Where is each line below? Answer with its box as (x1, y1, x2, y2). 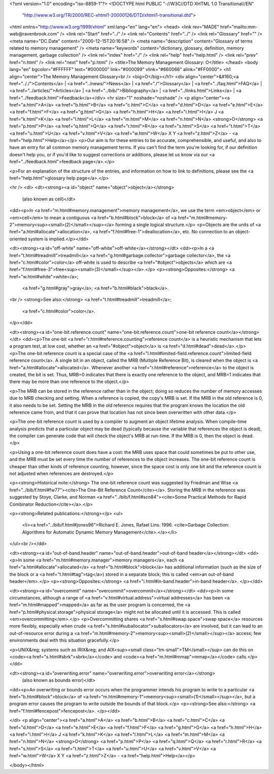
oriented (9, 236, 27, 242)
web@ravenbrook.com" (9, 31, 59, 37)
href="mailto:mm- (220, 23, 258, 30)
